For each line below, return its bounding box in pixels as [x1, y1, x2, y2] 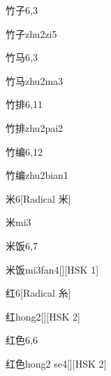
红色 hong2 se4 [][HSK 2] [6, 356, 107, 370]
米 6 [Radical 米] [6, 191, 71, 206]
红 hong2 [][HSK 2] [6, 309, 80, 323]
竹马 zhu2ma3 [6, 73, 64, 88]
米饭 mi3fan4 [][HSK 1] [6, 262, 99, 276]
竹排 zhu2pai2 [6, 120, 64, 135]
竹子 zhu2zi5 [6, 26, 57, 41]
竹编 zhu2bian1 [6, 168, 68, 182]
